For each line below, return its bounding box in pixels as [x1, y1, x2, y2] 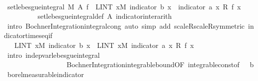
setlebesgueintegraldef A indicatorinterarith [37, 11, 172, 21]
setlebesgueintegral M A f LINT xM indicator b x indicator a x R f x [7, 1, 241, 11]
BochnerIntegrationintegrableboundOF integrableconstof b [66, 59, 254, 70]
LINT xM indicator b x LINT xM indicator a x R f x [14, 40, 194, 50]
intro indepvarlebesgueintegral [7, 49, 100, 60]
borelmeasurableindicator [7, 69, 84, 79]
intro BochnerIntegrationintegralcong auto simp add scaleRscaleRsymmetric [7, 20, 245, 31]
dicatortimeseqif [4, 30, 53, 40]
